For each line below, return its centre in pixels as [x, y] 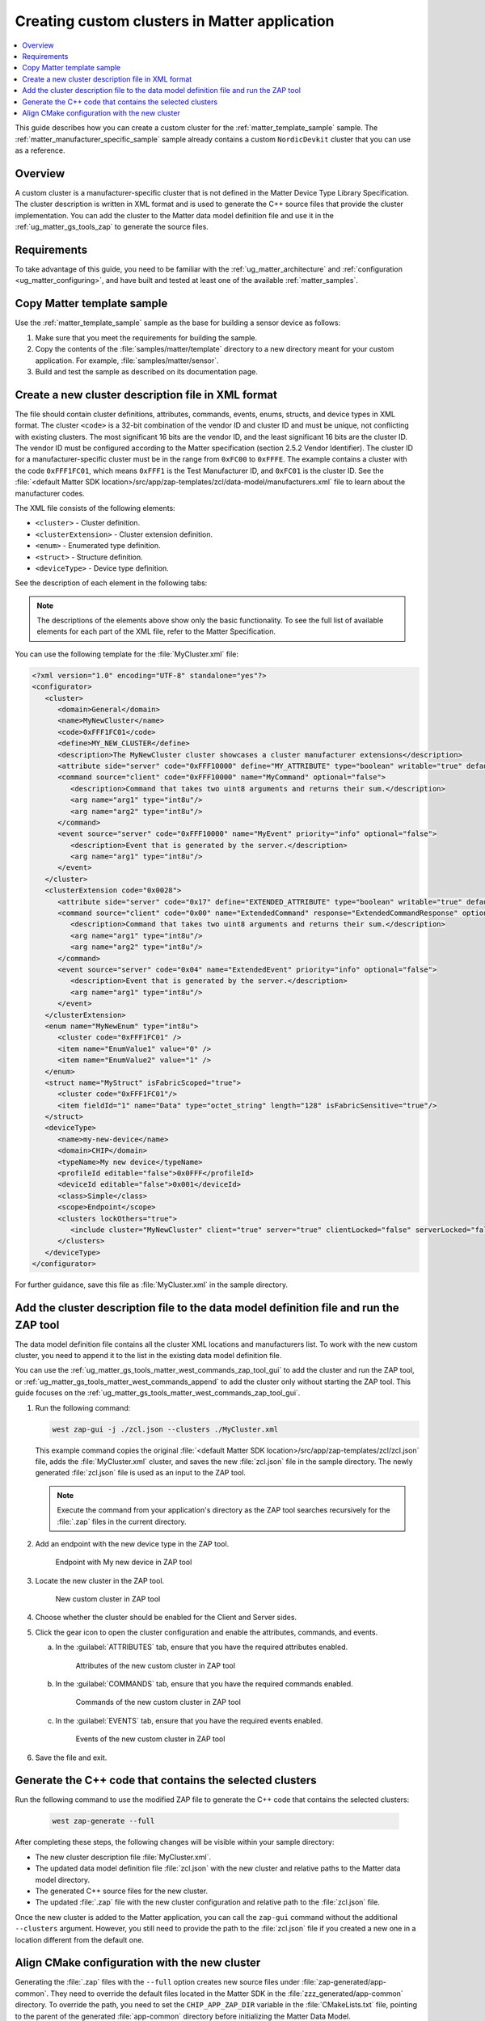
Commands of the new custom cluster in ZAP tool [158, 1702]
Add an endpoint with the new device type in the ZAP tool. [132, 1543]
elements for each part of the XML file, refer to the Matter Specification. [156, 631]
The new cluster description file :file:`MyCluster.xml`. [123, 1857]
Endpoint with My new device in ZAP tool [124, 1562]
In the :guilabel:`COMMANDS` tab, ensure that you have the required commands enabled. [204, 1684]
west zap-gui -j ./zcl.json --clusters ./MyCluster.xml [165, 1429]
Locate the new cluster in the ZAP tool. [100, 1580]
